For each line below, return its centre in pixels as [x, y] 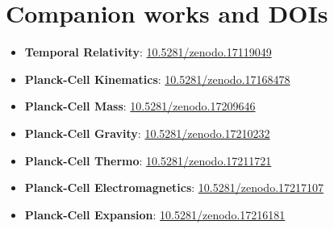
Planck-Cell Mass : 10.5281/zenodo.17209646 [140, 106]
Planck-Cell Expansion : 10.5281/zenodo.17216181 [155, 214]
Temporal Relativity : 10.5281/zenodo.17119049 [148, 52]
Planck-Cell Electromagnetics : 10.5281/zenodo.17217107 [174, 187]
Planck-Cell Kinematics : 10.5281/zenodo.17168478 [157, 79]
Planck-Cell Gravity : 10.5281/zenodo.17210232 [147, 133]
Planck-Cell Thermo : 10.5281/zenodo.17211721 [148, 160]
